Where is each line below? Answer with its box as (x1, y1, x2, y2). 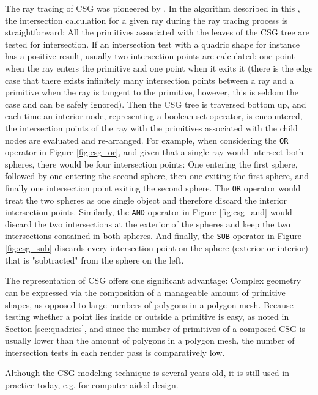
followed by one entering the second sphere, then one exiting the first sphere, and (5, 169, 309, 182)
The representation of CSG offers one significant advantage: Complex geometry (5, 274, 301, 287)
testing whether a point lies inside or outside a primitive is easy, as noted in (5, 310, 289, 323)
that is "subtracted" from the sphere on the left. (5, 253, 184, 266)
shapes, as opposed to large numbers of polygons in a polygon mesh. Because (5, 298, 294, 311)
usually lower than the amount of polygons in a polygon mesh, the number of (5, 334, 295, 347)
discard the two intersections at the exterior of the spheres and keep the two (5, 217, 290, 230)
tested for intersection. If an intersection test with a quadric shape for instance (5, 37, 300, 50)
